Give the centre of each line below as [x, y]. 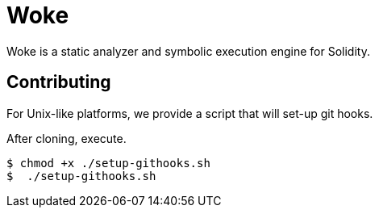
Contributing [59, 82]
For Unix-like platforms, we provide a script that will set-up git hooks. [190, 113]
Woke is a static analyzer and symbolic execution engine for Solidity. [188, 51]
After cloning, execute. [67, 138]
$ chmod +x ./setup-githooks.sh [108, 163]
